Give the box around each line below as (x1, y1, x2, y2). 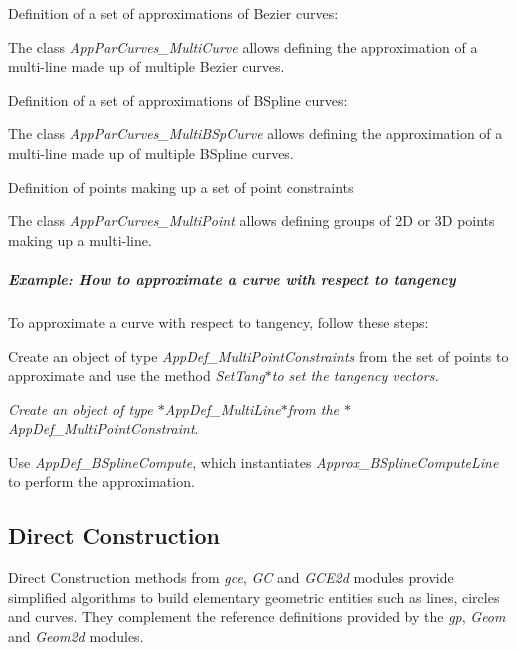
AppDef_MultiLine (164, 398, 281, 419)
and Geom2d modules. (8, 626, 144, 647)
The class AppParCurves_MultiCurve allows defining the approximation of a (8, 36, 478, 57)
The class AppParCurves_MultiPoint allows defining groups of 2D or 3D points (8, 210, 495, 231)
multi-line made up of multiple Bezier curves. (8, 56, 285, 77)
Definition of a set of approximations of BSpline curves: (8, 89, 348, 110)
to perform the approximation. (8, 471, 195, 492)
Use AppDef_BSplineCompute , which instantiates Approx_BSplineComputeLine (8, 451, 499, 472)
